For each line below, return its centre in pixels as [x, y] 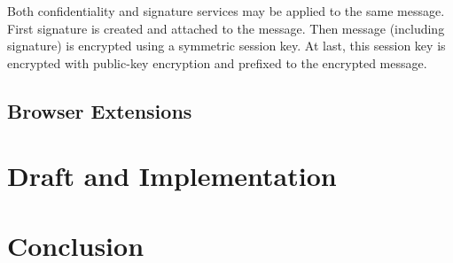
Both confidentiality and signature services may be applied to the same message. [226, 11]
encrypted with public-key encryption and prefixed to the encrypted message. [217, 62]
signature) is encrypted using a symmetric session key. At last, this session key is [226, 46]
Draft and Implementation [172, 176]
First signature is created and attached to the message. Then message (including [226, 28]
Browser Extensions [100, 110]
